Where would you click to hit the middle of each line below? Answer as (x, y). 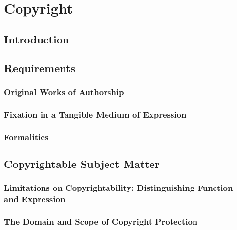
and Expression (35, 199)
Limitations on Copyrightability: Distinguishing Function (118, 188)
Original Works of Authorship (64, 92)
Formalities (26, 136)
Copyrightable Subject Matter (82, 163)
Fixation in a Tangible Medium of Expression (95, 114)
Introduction (37, 39)
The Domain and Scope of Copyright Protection (101, 221)
